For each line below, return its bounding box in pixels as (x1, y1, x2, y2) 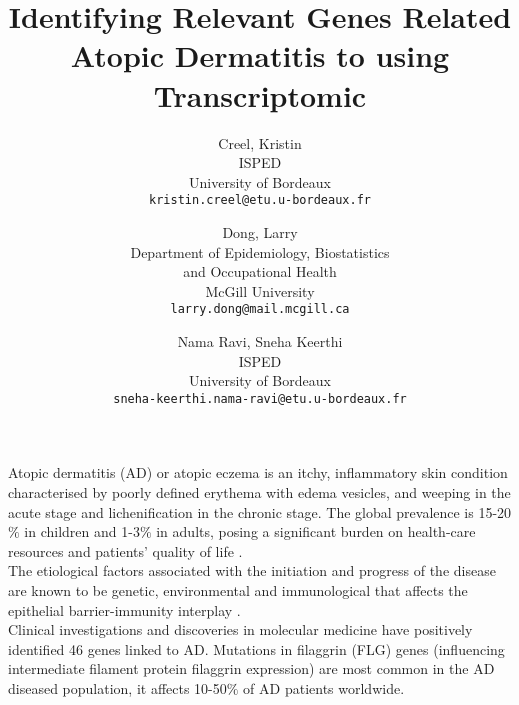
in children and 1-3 (24, 521, 140, 542)
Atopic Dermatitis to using (70, 35, 450, 76)
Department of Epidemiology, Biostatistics (130, 241, 390, 262)
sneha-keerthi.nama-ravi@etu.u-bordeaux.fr (113, 391, 407, 406)
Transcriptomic (153, 74, 367, 115)
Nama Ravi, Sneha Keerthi (177, 330, 343, 351)
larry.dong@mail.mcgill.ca (170, 302, 350, 317)
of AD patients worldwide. (243, 677, 405, 698)
